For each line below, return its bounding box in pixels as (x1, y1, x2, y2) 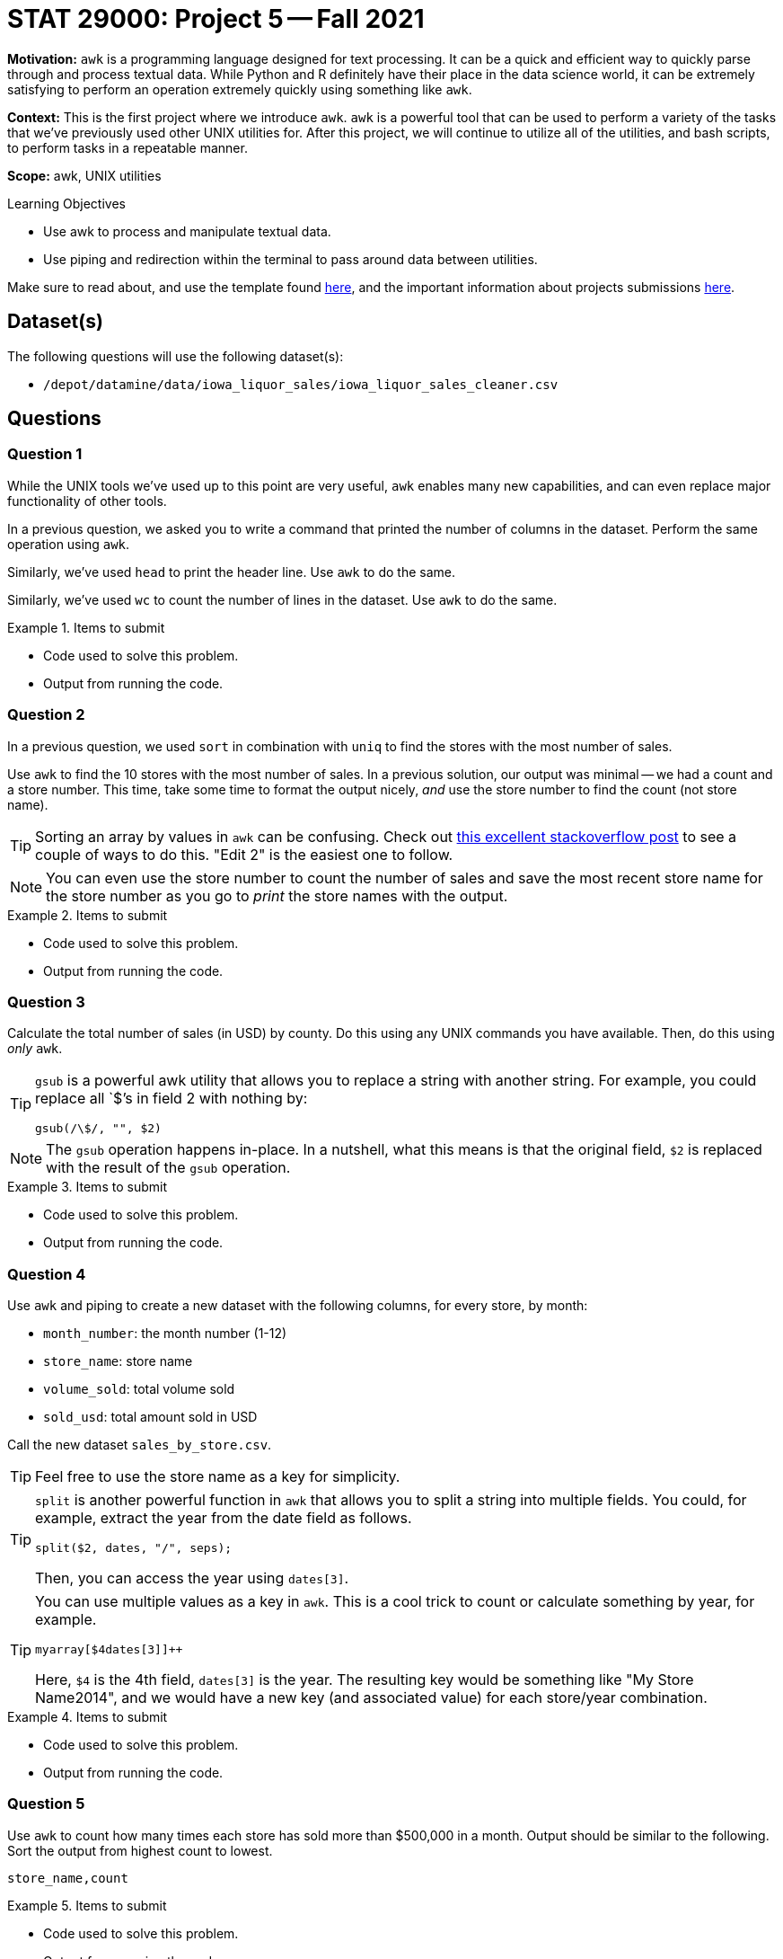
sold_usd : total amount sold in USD (43, 1409, 258, 1425)
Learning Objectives (7, 195, 126, 211)
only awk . (7, 1041, 63, 1057)
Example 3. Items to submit (7, 1179, 167, 1195)
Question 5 (7, 1795, 85, 1813)
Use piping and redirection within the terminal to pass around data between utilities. (43, 251, 538, 267)
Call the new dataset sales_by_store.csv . (7, 1437, 272, 1453)
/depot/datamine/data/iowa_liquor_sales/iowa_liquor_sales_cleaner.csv (43, 377, 559, 392)
